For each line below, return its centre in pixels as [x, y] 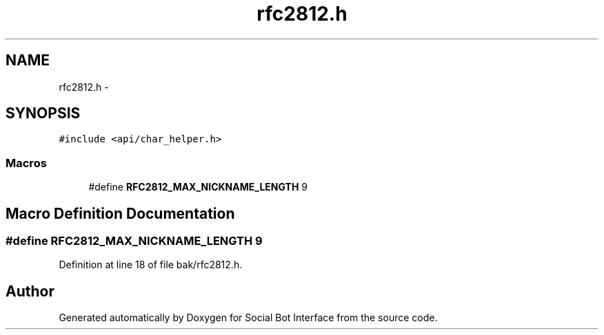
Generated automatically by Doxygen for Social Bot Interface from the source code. [248, 318]
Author [30, 291]
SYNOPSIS [43, 114]
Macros [26, 163]
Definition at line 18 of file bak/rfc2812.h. [151, 265]
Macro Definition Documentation [120, 213]
